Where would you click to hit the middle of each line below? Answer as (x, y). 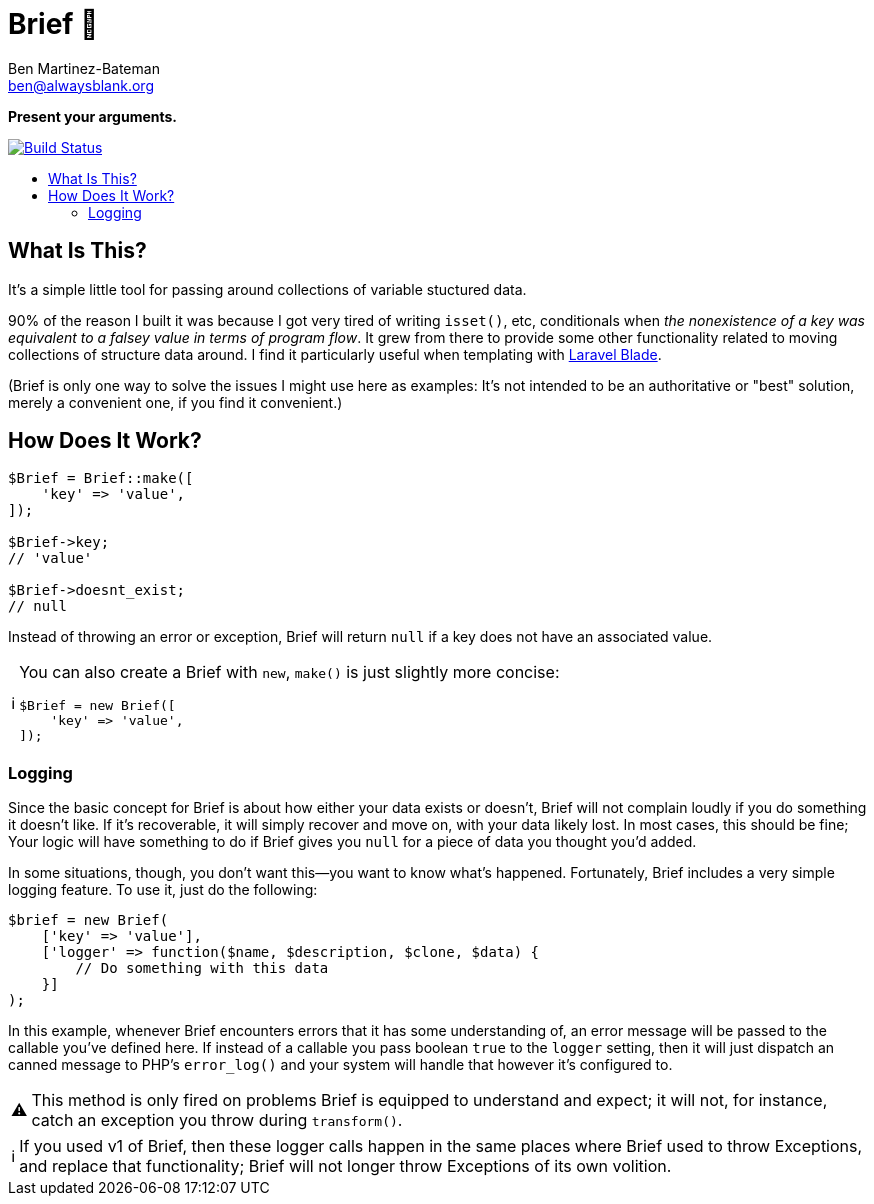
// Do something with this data (202, 968)
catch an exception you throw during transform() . (217, 1120)
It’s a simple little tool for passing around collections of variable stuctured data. (267, 289)
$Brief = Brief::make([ (101, 478)
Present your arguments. (93, 116)
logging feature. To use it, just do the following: (163, 890)
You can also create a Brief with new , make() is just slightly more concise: (289, 672)
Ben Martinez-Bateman (84, 68)
